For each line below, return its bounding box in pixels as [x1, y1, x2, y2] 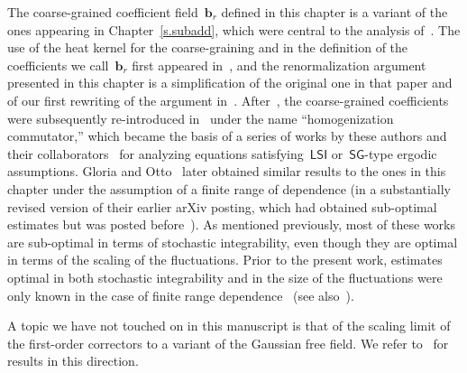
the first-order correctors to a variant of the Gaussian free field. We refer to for [7, 333, 449, 352]
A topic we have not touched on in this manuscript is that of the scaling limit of [7, 316, 451, 335]
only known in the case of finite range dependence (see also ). [7, 285, 354, 304]
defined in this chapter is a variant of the [221, 3, 448, 21]
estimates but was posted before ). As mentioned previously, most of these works [7, 215, 455, 234]
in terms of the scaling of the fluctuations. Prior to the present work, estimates [7, 250, 443, 269]
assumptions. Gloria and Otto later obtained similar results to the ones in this [7, 162, 446, 181]
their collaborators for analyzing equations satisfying [7, 144, 304, 163]
